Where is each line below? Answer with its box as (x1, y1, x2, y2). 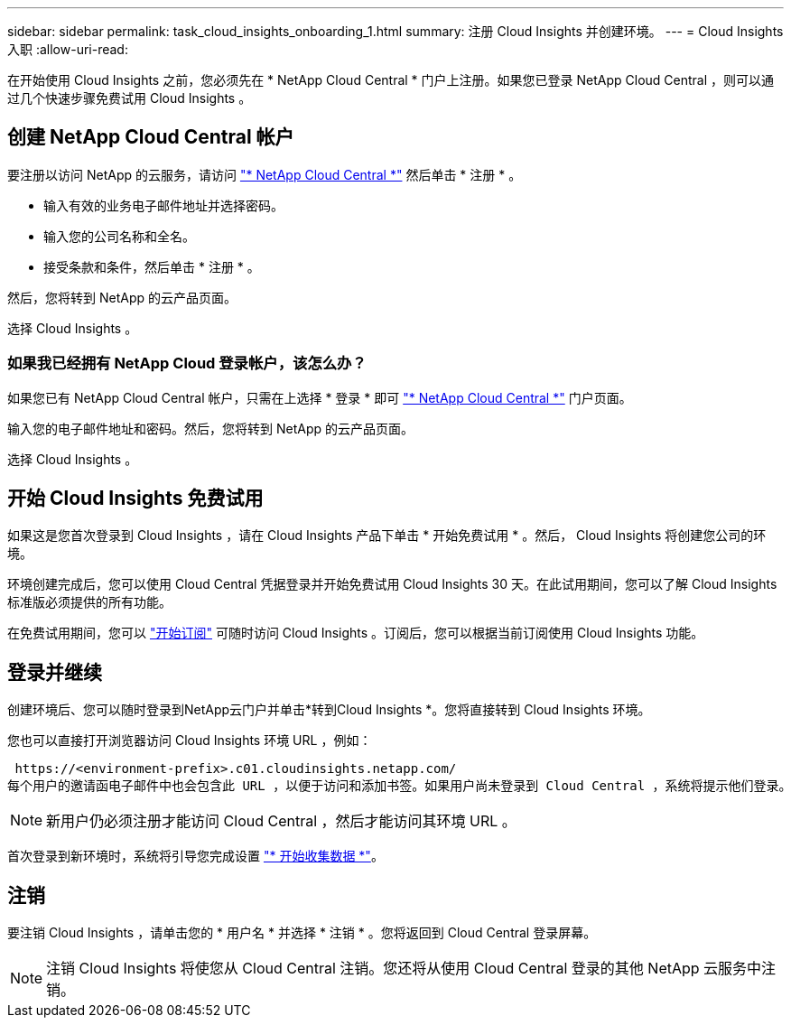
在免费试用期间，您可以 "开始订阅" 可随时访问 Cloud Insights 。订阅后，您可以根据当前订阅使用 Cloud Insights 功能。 (7, 625, 704, 641)
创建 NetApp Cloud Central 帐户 (7, 126, 294, 149)
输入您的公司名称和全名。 (43, 228, 195, 244)
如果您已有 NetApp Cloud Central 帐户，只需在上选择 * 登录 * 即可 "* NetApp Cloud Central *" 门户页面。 (7, 389, 632, 405)
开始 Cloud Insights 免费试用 (7, 487, 264, 510)
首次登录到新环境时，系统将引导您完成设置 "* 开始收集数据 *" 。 (7, 848, 384, 864)
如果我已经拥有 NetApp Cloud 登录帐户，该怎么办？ (7, 354, 367, 373)
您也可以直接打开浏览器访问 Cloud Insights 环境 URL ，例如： (7, 732, 372, 749)
